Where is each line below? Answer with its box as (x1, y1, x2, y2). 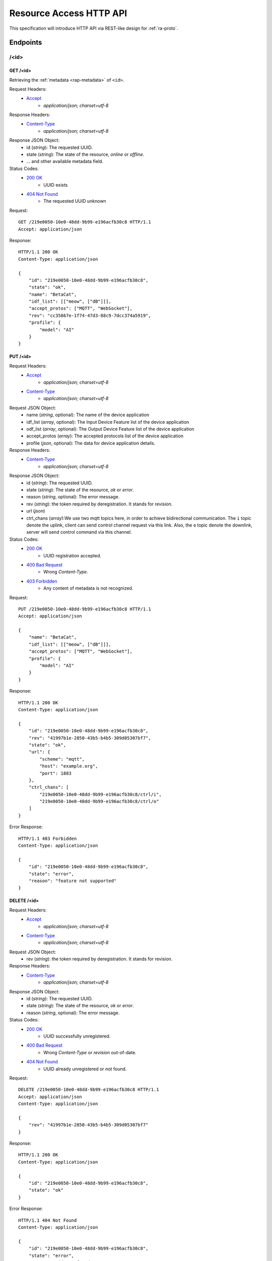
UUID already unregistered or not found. (43, 1066, 127, 1072)
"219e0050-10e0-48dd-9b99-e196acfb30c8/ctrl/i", (39, 791, 162, 797)
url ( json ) (26, 508, 45, 514)
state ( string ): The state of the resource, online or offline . (26, 151, 145, 157)
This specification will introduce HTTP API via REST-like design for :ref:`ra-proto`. (9, 25, 178, 31)
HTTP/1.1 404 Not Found (18, 1217, 77, 1223)
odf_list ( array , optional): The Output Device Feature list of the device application (26, 426, 194, 432)
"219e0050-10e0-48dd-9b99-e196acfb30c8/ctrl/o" (39, 798, 159, 805)
